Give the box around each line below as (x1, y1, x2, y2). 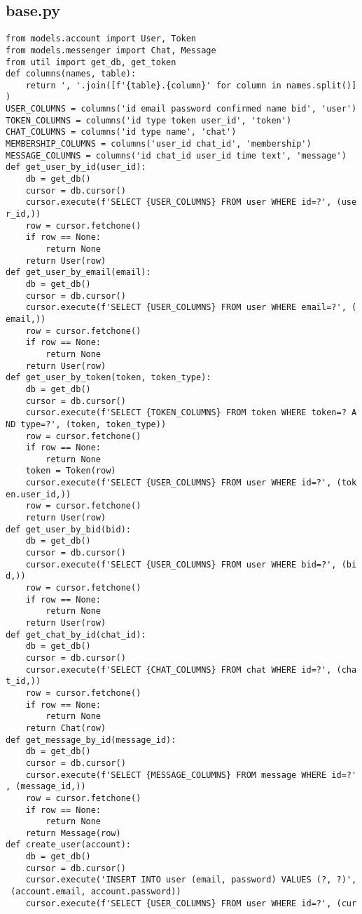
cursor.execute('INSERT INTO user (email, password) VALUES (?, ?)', (25, 875, 357, 885)
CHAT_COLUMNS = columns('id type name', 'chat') (6, 127, 237, 137)
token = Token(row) (25, 466, 116, 476)
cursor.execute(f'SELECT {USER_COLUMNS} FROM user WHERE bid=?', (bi (25, 559, 357, 570)
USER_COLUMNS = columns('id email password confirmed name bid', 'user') (6, 104, 357, 114)
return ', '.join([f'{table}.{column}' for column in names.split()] (25, 80, 357, 90)
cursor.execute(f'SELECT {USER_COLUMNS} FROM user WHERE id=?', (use (25, 197, 357, 208)
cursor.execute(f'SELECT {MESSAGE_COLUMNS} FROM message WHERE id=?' (25, 769, 357, 780)
